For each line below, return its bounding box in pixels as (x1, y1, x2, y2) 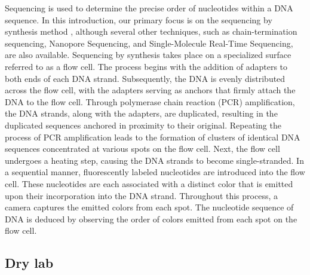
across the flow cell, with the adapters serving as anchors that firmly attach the (5, 84, 296, 96)
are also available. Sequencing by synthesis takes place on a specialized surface (5, 48, 291, 61)
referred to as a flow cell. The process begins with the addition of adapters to (5, 60, 288, 72)
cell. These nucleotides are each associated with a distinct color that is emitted (5, 177, 293, 190)
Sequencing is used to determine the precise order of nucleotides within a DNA (5, 2, 293, 14)
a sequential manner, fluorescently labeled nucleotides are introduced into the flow (5, 166, 305, 178)
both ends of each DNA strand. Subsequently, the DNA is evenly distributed (5, 72, 286, 84)
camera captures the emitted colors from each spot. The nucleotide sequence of (5, 201, 294, 213)
